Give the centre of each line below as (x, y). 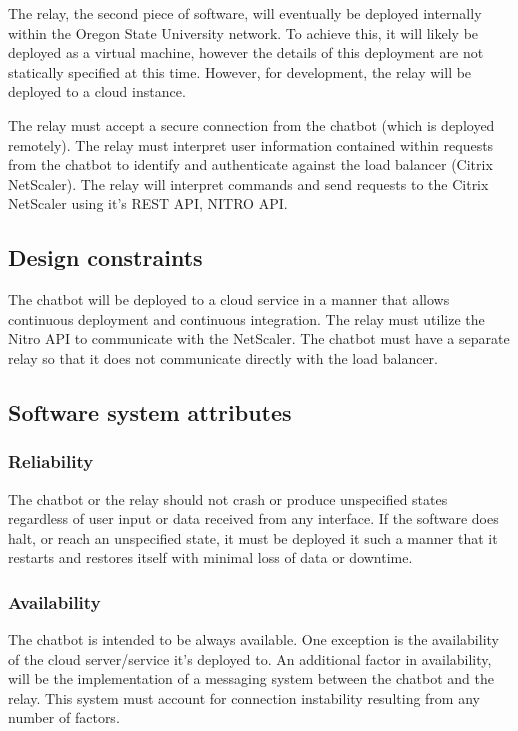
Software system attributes (150, 411)
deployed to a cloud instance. (97, 91)
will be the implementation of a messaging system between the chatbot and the (251, 678)
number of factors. (64, 717)
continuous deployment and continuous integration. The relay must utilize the (246, 318)
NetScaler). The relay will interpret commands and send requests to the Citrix (248, 183)
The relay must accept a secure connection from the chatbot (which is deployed (251, 124)
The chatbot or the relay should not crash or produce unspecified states (228, 498)
